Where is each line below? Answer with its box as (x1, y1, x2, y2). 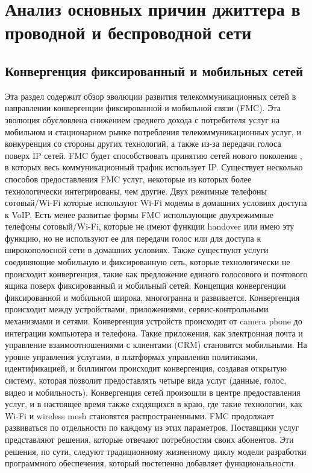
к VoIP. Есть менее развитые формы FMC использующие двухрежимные (5, 208, 273, 220)
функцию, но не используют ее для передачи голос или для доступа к (5, 231, 261, 244)
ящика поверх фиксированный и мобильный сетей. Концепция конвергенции (5, 279, 286, 292)
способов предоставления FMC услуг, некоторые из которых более (5, 172, 252, 185)
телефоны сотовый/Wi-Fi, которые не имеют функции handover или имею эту (5, 220, 295, 233)
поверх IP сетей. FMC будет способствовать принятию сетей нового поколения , (5, 149, 302, 161)
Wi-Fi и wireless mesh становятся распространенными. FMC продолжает (5, 409, 274, 422)
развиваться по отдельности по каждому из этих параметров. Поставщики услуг (5, 421, 299, 434)
